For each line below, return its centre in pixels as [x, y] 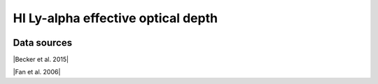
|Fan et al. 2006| [37, 72]
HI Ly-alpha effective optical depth [115, 18]
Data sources [43, 43]
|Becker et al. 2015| [41, 60]
